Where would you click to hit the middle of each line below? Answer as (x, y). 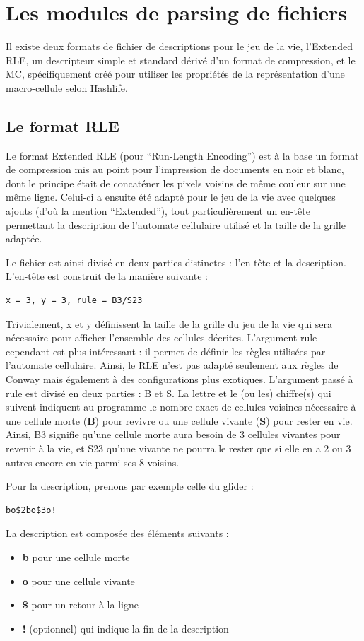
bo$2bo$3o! (31, 510)
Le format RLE (63, 125)
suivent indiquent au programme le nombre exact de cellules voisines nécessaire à (181, 407)
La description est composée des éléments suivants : (117, 533)
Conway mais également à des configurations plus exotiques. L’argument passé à (180, 379)
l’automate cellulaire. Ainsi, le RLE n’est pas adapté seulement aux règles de (172, 365)
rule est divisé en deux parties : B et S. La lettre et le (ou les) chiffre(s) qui (169, 393)
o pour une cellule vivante (78, 581)
